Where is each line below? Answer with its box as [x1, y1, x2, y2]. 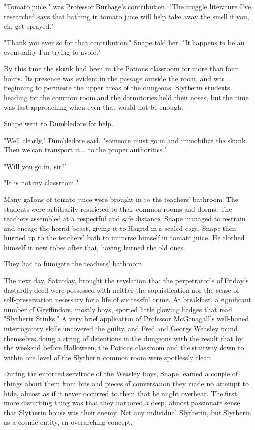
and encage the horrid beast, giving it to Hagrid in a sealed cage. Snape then [4, 223, 236, 233]
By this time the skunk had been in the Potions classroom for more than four [4, 63, 238, 73]
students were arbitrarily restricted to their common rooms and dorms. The [4, 203, 232, 214]
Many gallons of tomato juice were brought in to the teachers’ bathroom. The [4, 194, 238, 204]
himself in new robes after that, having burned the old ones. [4, 242, 185, 252]
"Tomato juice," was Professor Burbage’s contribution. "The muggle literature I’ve [4, 1, 251, 11]
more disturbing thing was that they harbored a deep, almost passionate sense [4, 398, 240, 408]
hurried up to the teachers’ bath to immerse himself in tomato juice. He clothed [4, 232, 245, 243]
